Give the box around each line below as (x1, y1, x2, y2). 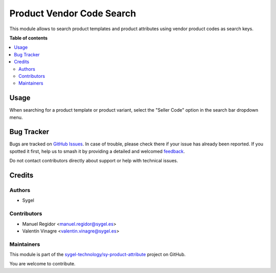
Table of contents (9, 35, 48, 41)
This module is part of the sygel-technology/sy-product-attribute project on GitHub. (9, 251, 186, 258)
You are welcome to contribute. (9, 261, 76, 267)
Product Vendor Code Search (9, 8, 136, 19)
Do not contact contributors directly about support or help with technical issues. (9, 158, 178, 164)
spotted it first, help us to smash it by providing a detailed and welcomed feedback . (9, 148, 185, 154)
